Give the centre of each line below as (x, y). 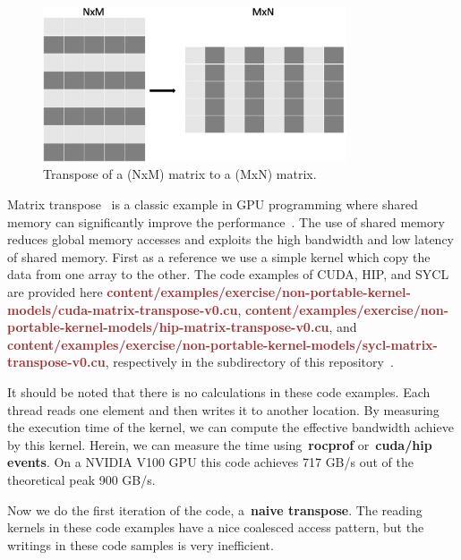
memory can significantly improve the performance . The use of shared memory (226, 221)
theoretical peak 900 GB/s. (81, 479)
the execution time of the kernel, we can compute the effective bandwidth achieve (230, 427)
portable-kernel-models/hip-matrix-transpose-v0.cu (168, 327)
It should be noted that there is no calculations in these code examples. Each (219, 392)
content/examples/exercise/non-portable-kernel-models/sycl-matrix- (222, 344)
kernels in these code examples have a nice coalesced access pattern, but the (216, 527)
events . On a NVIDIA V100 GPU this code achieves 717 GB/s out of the (210, 462)
